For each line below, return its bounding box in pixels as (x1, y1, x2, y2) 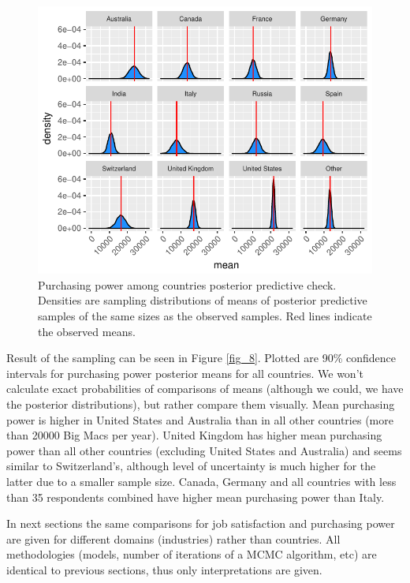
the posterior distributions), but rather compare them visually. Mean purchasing (6, 395, 395, 412)
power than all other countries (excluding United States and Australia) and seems (6, 442, 402, 458)
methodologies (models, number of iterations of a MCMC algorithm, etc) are (6, 546, 377, 562)
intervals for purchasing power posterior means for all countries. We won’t (6, 364, 363, 381)
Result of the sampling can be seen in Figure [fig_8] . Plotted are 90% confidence (6, 349, 397, 366)
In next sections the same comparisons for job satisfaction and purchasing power (6, 515, 395, 532)
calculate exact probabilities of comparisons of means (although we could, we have (6, 380, 404, 397)
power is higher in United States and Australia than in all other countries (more (6, 411, 393, 428)
